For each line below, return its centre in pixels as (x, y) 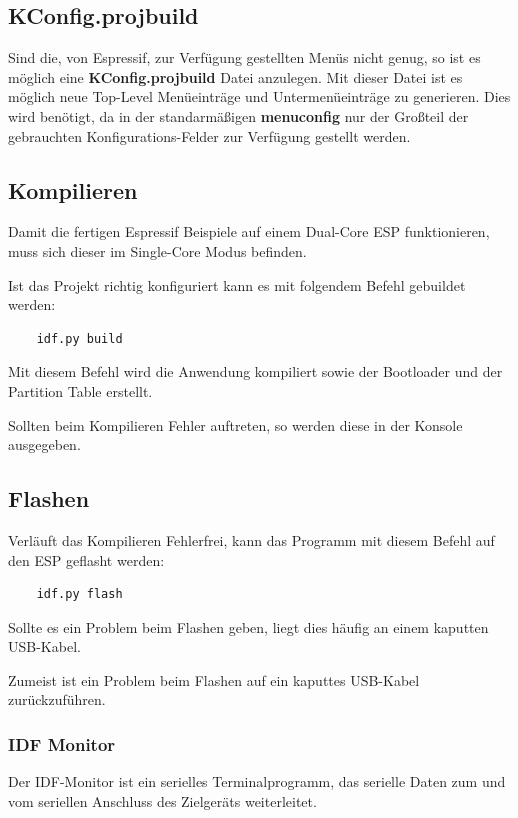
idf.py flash (79, 594)
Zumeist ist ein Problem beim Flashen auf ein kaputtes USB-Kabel (214, 679)
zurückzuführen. (57, 699)
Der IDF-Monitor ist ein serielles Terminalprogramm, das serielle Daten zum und (257, 781)
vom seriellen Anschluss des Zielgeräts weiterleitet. (162, 800)
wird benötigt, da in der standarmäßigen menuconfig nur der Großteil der (238, 115)
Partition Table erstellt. (80, 390)
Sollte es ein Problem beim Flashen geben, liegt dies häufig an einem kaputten (248, 626)
